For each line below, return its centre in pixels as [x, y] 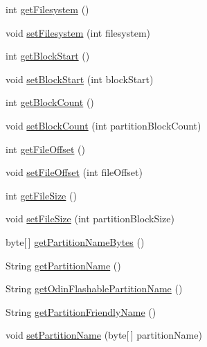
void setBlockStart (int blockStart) [80, 79]
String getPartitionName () [63, 265]
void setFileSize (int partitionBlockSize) [90, 219]
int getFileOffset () [46, 149]
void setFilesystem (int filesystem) [78, 32]
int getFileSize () [41, 195]
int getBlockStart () [48, 56]
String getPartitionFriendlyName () [81, 311]
